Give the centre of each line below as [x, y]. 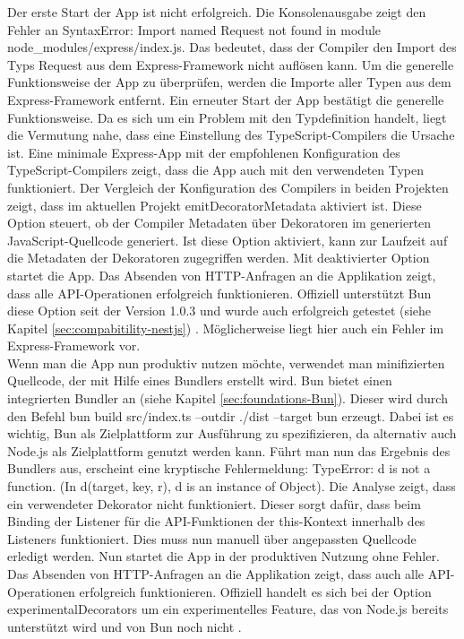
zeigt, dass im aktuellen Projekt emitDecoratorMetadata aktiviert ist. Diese [215, 205]
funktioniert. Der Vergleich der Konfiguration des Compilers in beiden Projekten [228, 187]
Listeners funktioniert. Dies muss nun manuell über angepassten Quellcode [212, 538]
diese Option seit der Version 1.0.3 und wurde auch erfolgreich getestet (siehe [219, 311]
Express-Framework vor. [74, 345]
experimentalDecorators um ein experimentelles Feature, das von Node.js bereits [228, 609]
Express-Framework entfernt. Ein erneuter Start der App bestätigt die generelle [226, 99]
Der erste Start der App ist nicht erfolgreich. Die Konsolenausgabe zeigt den [217, 12]
